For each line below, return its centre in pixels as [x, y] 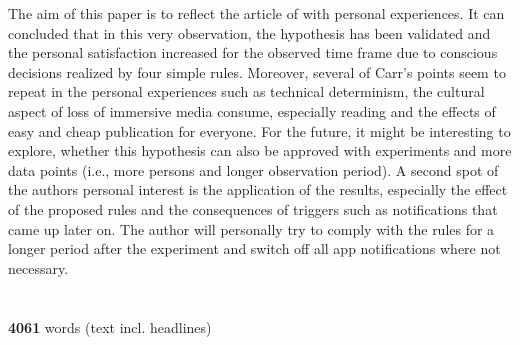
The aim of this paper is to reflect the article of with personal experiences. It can [256, 13]
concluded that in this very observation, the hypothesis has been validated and [249, 32]
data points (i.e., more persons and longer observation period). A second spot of [253, 169]
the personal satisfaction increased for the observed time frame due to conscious [253, 52]
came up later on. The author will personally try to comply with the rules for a [251, 228]
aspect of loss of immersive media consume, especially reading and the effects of [252, 110]
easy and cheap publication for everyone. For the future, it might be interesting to [259, 130]
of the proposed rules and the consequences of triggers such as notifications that [253, 208]
